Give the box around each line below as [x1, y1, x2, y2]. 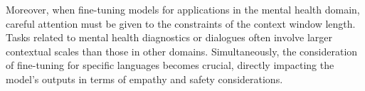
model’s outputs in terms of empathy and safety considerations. [6, 71, 283, 86]
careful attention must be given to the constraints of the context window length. [6, 16, 356, 31]
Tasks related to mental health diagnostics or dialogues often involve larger [6, 30, 333, 45]
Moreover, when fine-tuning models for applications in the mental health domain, [6, 2, 360, 16]
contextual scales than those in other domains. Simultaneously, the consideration [6, 43, 358, 58]
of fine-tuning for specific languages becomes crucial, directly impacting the [6, 58, 334, 73]
